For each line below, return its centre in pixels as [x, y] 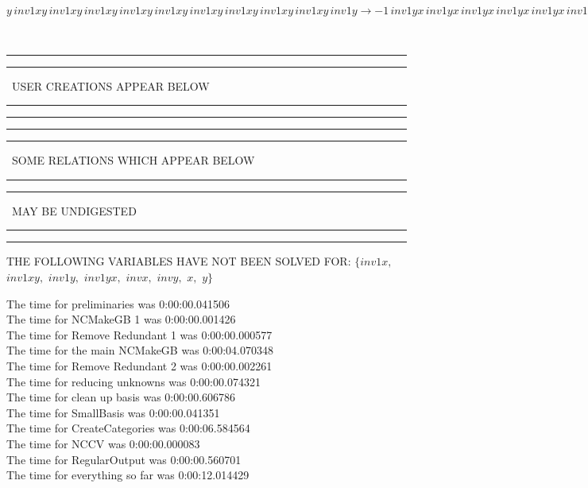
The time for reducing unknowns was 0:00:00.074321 [133, 381]
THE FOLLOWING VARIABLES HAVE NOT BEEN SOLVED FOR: [179, 261]
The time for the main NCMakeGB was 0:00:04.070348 [140, 350]
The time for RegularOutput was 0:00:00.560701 [124, 459]
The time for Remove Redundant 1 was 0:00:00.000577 [139, 334]
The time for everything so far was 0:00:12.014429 [128, 475]
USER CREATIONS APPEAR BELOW [110, 85]
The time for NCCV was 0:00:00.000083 [103, 443]
